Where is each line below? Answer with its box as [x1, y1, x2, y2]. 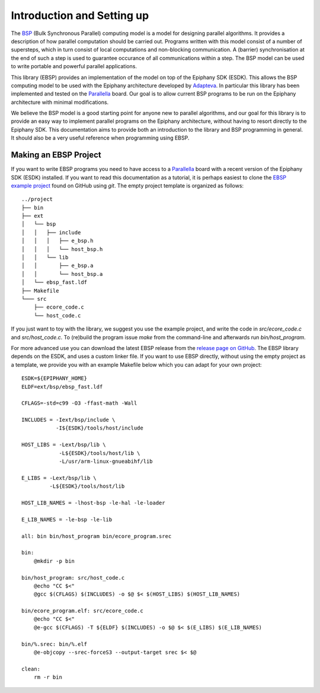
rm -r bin [33, 674, 62, 681]
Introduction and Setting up [11, 9, 149, 22]
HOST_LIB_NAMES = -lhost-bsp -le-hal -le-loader [21, 499, 165, 506]
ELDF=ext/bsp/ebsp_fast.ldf [21, 383, 103, 390]
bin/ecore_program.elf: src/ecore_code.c [21, 608, 143, 614]
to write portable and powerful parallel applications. [11, 63, 137, 70]
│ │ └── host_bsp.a [21, 271, 103, 277]
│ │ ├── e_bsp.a [21, 262, 94, 269]
